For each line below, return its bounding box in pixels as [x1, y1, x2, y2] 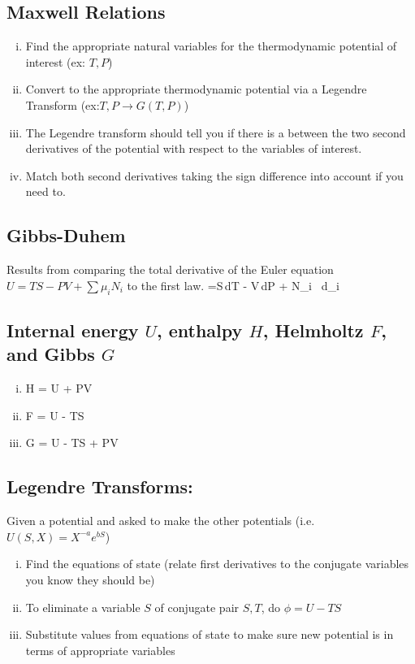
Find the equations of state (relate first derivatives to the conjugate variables [25, 555, 409, 572]
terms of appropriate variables [25, 641, 175, 658]
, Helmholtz [262, 317, 364, 342]
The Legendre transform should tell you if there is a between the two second [25, 124, 406, 141]
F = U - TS [25, 406, 84, 423]
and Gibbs [6, 341, 95, 367]
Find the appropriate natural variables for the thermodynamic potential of [25, 37, 397, 54]
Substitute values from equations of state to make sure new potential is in [25, 626, 394, 643]
